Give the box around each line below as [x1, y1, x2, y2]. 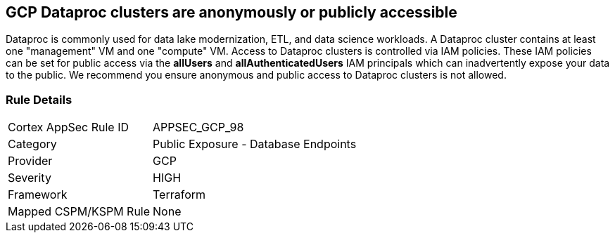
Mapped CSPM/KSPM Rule [8, 204, 151, 219]
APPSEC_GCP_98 [153, 120, 244, 135]
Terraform [153, 187, 206, 202]
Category [8, 137, 57, 152]
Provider [8, 154, 53, 168]
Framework [8, 187, 68, 202]
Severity [8, 171, 51, 185]
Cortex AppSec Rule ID [8, 120, 129, 135]
